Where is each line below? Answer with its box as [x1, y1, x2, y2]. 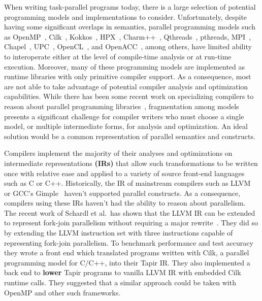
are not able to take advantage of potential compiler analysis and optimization [4, 81, 248, 91]
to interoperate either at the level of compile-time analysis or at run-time [4, 51, 232, 61]
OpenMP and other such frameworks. [4, 287, 121, 297]
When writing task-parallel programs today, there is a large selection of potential [4, 2, 256, 12]
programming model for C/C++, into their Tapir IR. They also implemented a [4, 257, 250, 267]
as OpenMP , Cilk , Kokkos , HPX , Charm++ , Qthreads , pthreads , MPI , [4, 31, 251, 42]
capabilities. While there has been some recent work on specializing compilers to [4, 91, 254, 102]
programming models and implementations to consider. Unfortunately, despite [4, 11, 247, 22]
